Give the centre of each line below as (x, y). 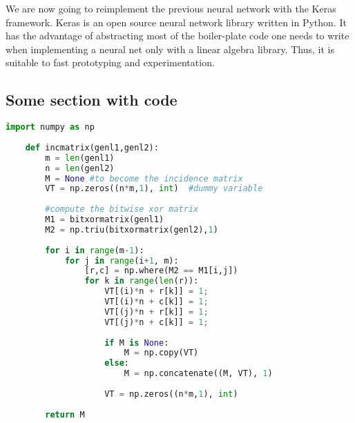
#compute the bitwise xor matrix (122, 209)
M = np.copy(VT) (161, 353)
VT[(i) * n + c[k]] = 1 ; (156, 302)
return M (65, 414)
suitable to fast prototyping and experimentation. (110, 62)
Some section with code (92, 100)
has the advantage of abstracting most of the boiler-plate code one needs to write (177, 36)
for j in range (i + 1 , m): (122, 260)
